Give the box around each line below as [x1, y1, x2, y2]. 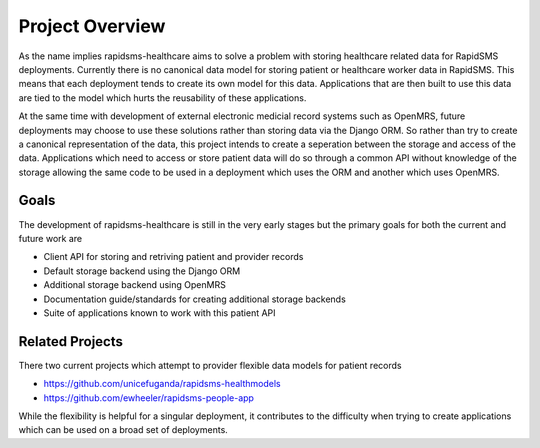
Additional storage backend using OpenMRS [43, 279, 227, 291]
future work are [18, 232, 83, 244]
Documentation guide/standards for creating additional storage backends [43, 293, 347, 305]
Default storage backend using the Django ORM [43, 265, 241, 277]
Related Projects [18, 333, 124, 350]
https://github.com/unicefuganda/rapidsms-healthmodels [43, 378, 281, 390]
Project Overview [18, 15, 166, 37]
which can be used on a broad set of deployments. [18, 424, 229, 436]
